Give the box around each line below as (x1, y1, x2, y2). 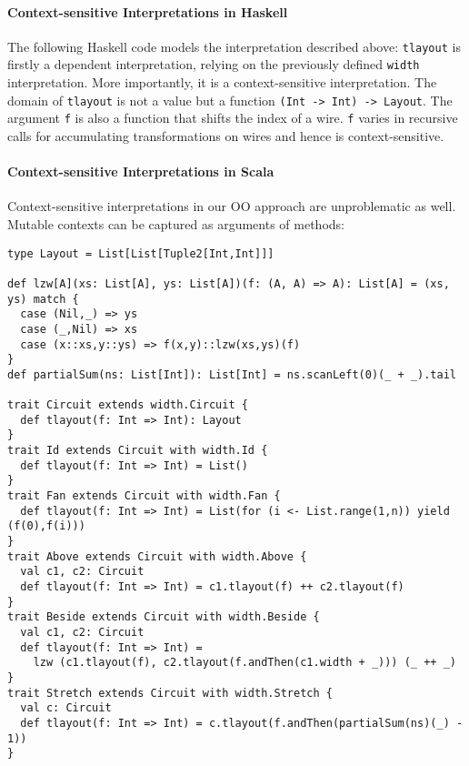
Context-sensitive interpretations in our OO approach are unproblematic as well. (7, 197, 456, 216)
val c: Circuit (20, 701, 112, 715)
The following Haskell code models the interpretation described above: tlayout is (7, 36, 461, 55)
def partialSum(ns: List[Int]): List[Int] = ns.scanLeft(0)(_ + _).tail (7, 368, 456, 381)
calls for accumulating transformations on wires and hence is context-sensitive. (7, 126, 444, 146)
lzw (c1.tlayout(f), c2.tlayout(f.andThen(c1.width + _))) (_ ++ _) (33, 656, 456, 670)
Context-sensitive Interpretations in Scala (7, 162, 274, 181)
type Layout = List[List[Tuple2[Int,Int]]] (7, 247, 274, 260)
